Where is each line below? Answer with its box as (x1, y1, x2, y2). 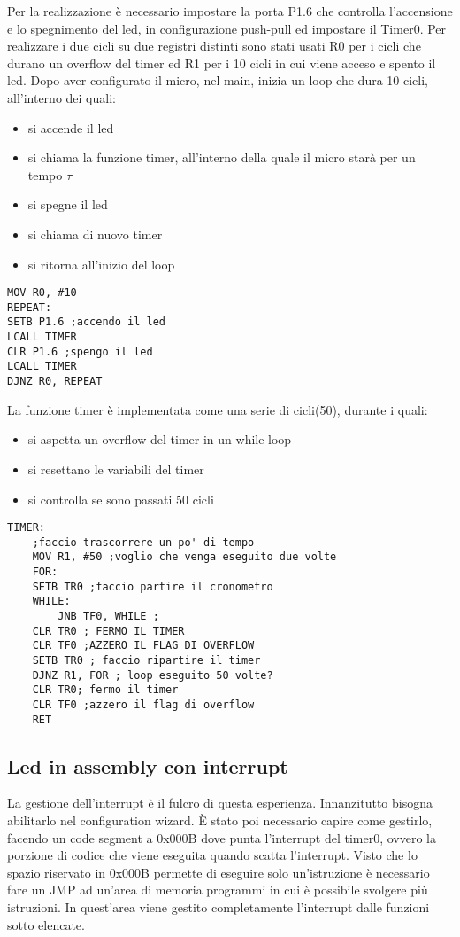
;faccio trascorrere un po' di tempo (32, 535, 255, 549)
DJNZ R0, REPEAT (7, 375, 103, 388)
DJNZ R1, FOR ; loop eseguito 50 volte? (32, 668, 273, 682)
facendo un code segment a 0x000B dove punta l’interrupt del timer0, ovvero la (7, 828, 436, 847)
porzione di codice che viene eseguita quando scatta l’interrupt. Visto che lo (7, 846, 418, 864)
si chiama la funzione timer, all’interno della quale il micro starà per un (27, 148, 416, 167)
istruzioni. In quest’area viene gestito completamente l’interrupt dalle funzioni (7, 898, 430, 917)
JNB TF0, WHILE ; (57, 610, 159, 623)
